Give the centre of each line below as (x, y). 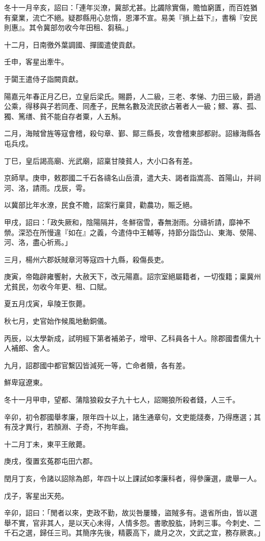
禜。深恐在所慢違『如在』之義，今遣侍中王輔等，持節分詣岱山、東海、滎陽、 (132, 232)
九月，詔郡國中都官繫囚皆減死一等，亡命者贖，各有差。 (97, 365)
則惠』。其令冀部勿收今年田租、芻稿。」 (68, 27)
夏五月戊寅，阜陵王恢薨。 (47, 303)
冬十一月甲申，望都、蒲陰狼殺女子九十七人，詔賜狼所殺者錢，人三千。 (122, 400)
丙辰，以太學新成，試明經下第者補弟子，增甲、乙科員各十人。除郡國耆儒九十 (132, 338)
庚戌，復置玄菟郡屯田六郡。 (50, 461)
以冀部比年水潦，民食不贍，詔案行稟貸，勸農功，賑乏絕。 (100, 205)
